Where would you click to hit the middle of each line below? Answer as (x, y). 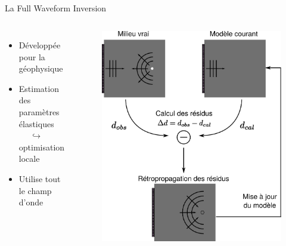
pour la (32, 56)
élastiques (36, 123)
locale (29, 159)
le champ (35, 190)
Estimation (39, 88)
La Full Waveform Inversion (56, 8)
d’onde (31, 202)
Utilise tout (40, 178)
